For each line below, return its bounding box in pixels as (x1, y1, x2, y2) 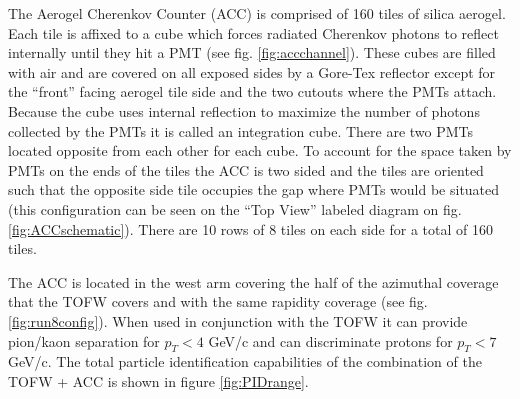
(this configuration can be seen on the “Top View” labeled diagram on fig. (8, 198, 462, 219)
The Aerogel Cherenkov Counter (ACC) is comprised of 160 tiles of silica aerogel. (8, 3, 506, 23)
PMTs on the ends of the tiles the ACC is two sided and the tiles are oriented (8, 159, 484, 180)
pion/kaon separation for (8, 330, 160, 351)
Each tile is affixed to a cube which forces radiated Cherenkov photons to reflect (8, 22, 499, 43)
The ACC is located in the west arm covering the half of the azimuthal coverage (8, 271, 499, 292)
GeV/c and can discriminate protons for (208, 330, 453, 351)
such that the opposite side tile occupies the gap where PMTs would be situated (8, 179, 500, 200)
